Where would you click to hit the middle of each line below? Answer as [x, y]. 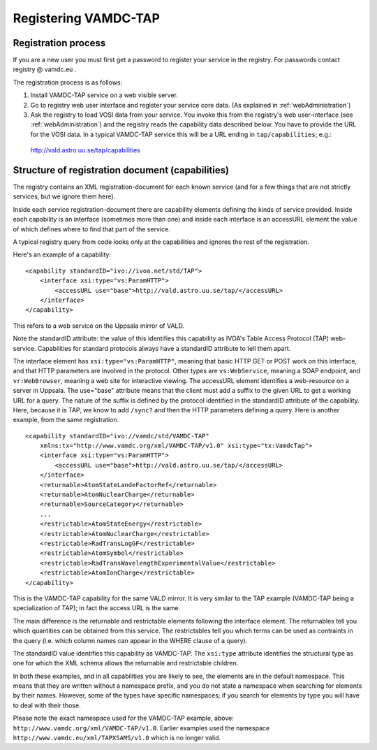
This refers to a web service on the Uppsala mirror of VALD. [99, 326]
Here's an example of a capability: [62, 254]
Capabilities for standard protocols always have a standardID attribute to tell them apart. [164, 348]
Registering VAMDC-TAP [87, 18]
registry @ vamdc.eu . [45, 69]
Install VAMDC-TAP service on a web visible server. [104, 95]
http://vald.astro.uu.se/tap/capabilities [86, 150]
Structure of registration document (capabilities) [121, 170]
